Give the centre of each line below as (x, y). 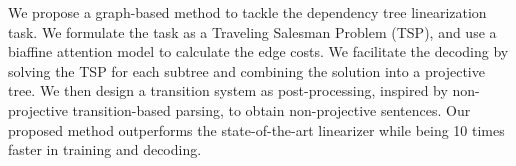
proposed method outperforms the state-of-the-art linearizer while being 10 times (256, 129)
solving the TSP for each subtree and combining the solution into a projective (246, 70)
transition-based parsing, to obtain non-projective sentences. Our (271, 109)
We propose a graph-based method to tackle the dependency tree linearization (247, 12)
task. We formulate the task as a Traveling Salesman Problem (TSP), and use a (252, 31)
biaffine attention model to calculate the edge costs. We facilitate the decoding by (258, 51)
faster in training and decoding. (105, 149)
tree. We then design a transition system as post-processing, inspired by (228, 90)
